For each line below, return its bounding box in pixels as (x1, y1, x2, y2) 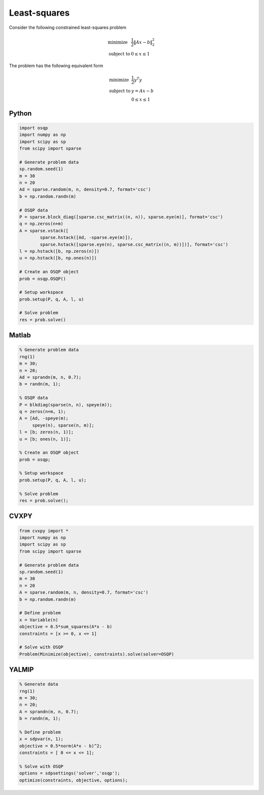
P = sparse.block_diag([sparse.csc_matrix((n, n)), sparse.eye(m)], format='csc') (19, 214, 223, 220)
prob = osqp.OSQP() (19, 276, 66, 281)
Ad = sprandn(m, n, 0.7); (19, 374, 82, 380)
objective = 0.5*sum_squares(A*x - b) (19, 624, 112, 630)
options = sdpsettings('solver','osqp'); (19, 771, 120, 776)
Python (9, 109, 32, 117)
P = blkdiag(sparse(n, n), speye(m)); (19, 402, 112, 407)
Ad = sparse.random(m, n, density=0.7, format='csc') (19, 187, 151, 192)
